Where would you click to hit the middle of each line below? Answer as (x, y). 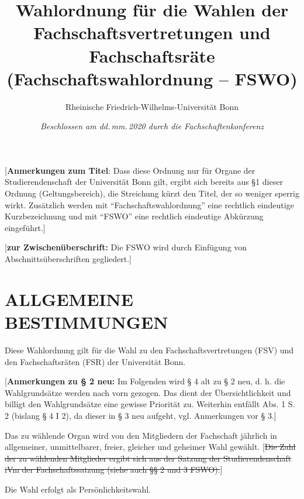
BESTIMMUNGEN (87, 322)
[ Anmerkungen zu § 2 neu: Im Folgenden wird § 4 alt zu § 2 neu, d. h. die (145, 381)
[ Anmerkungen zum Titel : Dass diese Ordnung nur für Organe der (130, 170)
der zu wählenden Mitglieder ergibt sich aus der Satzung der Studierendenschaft (148, 458)
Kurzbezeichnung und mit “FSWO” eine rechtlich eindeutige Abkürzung (134, 216)
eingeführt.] (25, 227)
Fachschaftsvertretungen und (152, 32)
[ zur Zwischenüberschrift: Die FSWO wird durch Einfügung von (126, 247)
